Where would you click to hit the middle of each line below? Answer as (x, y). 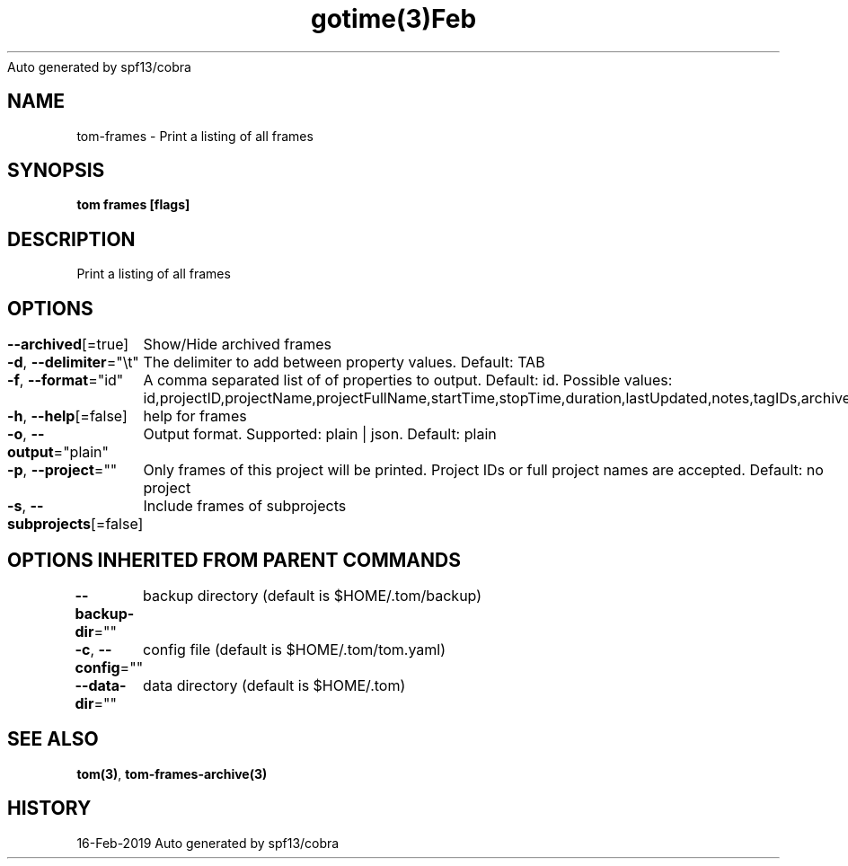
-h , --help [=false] (67, 416)
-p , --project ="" (62, 470)
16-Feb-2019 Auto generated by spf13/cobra (208, 843)
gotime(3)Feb (393, 19)
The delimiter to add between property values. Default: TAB (344, 362)
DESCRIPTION (71, 239)
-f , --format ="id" (66, 380)
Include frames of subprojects (245, 506)
